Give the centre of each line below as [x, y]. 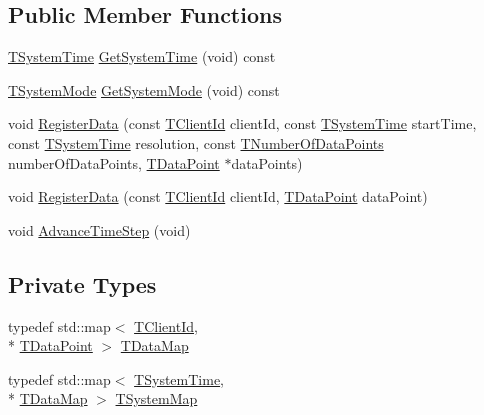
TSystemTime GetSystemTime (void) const [142, 56]
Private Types [82, 283]
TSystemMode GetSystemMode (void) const [144, 89]
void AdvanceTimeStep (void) [99, 229]
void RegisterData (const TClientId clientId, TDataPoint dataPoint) [218, 196]
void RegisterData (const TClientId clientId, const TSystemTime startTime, [242, 123]
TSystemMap [156, 398]
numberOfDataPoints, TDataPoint [114, 162]
